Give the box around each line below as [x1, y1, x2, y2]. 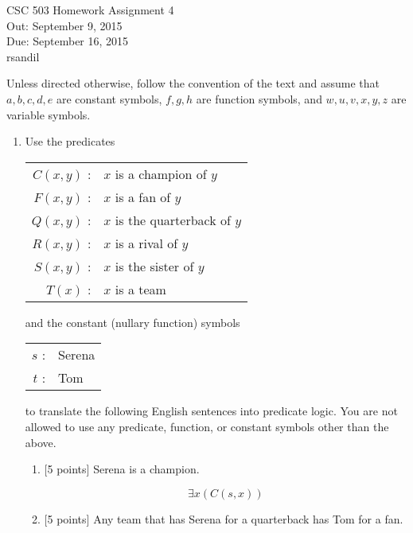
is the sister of [115, 256, 194, 275]
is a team [115, 279, 166, 298]
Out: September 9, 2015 [6, 17, 123, 33]
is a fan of [115, 187, 171, 206]
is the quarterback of [115, 210, 231, 229]
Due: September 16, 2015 [6, 33, 129, 49]
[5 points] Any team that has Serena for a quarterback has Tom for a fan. [44, 510, 403, 527]
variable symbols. [6, 106, 91, 123]
